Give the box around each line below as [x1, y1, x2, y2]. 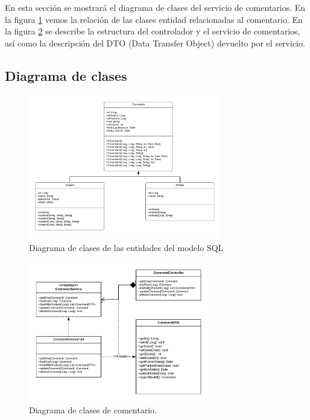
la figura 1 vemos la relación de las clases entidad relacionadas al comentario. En [5, 13, 303, 25]
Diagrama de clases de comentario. [29, 403, 157, 416]
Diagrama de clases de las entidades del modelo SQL [29, 241, 224, 254]
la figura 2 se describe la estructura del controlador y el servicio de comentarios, [5, 25, 300, 37]
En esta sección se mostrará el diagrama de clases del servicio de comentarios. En [5, 1, 306, 13]
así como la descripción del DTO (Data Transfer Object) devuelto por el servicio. [5, 36, 305, 49]
